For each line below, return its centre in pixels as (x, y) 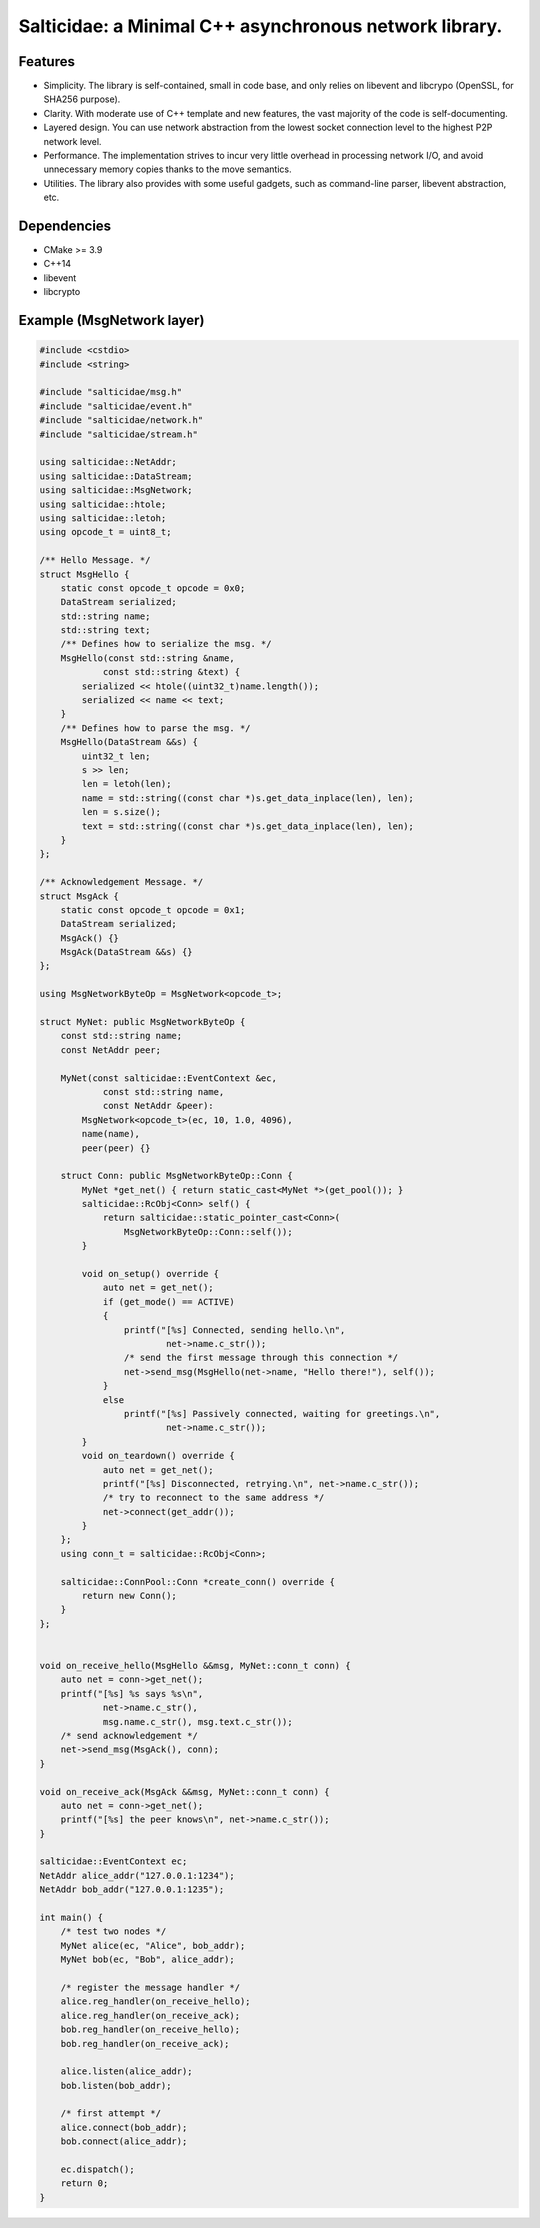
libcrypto (62, 292)
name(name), (110, 1134)
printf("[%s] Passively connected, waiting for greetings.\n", (282, 1413)
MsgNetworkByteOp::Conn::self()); (208, 1231)
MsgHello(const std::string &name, (147, 658)
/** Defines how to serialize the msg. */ (166, 644)
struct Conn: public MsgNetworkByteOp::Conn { (177, 1176)
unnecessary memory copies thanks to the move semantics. (167, 169)
